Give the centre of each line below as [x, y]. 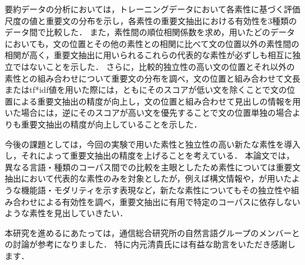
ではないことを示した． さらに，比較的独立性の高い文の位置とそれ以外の [154, 66]
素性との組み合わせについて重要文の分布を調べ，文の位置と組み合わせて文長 [153, 78]
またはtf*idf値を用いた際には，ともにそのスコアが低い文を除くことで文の [146, 90]
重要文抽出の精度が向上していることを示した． [111, 124]
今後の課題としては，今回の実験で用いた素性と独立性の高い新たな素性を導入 [153, 144]
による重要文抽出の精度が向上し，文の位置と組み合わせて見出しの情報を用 [157, 101]
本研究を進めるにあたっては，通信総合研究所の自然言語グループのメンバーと [152, 232]
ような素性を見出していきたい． [66, 213]
